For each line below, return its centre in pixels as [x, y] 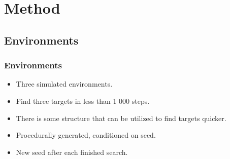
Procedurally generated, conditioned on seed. [86, 135]
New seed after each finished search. [72, 152]
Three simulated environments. [64, 84]
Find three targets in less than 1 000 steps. [83, 101]
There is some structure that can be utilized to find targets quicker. [121, 118]
